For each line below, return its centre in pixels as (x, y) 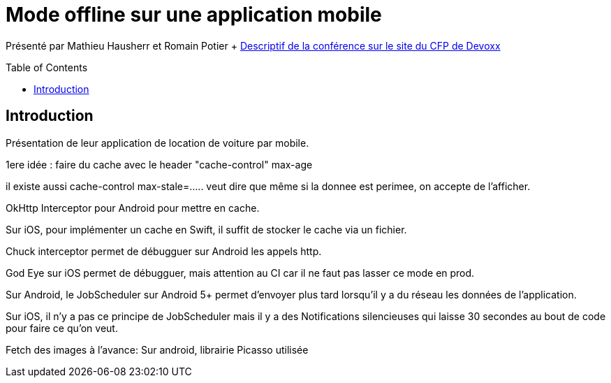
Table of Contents (47, 67)
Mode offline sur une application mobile (194, 15)
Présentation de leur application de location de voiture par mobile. (157, 143)
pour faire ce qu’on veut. (62, 328)
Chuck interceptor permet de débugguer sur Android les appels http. (164, 251)
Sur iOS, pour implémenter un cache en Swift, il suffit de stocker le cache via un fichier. (206, 229)
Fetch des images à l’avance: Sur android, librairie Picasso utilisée (157, 349)
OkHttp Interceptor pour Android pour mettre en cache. (133, 208)
